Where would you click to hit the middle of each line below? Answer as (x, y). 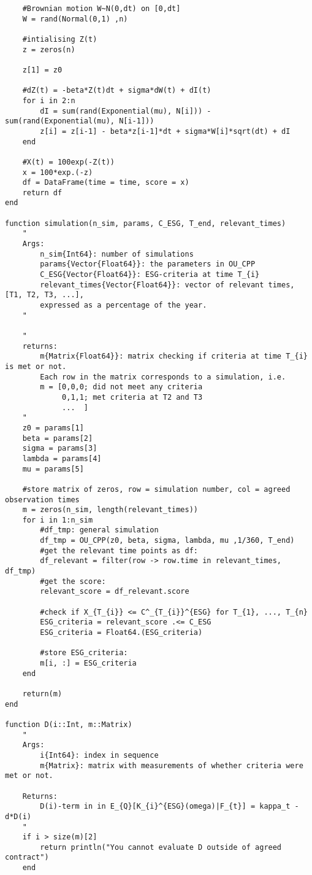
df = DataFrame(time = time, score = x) (106, 183)
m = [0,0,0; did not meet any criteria (121, 387)
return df (42, 192)
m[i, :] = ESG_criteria (88, 663)
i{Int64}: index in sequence (99, 755)
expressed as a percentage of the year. (124, 305)
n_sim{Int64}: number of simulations (117, 254)
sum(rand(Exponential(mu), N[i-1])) (80, 121)
